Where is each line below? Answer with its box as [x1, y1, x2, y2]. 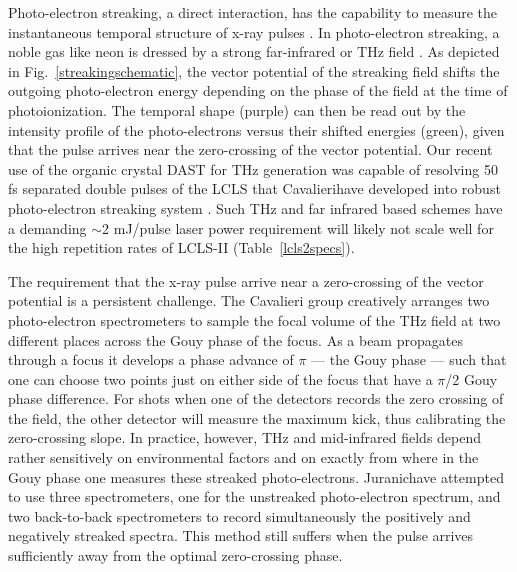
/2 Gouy [445, 368, 498, 389]
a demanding [8, 217, 87, 238]
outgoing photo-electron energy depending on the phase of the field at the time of [8, 80, 508, 101]
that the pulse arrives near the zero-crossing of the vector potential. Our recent [8, 139, 493, 160]
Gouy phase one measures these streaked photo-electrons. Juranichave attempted [8, 466, 504, 487]
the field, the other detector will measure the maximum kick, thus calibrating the [8, 407, 506, 428]
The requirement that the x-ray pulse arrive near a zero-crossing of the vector [8, 270, 484, 291]
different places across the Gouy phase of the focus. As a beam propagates [8, 329, 463, 350]
